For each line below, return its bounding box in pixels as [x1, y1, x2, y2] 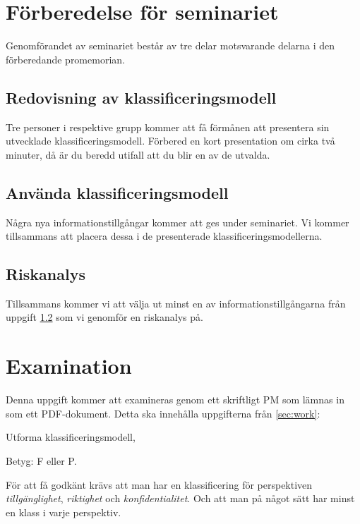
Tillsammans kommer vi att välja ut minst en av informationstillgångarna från [6, 295, 346, 310]
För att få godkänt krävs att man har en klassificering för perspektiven [6, 477, 313, 492]
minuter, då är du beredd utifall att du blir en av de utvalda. [6, 147, 270, 162]
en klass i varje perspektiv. [6, 504, 121, 519]
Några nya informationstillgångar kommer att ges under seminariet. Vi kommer [6, 214, 349, 229]
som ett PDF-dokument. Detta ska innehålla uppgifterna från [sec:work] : [6, 406, 320, 420]
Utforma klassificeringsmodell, [6, 429, 136, 444]
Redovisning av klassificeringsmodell [6, 86, 277, 108]
